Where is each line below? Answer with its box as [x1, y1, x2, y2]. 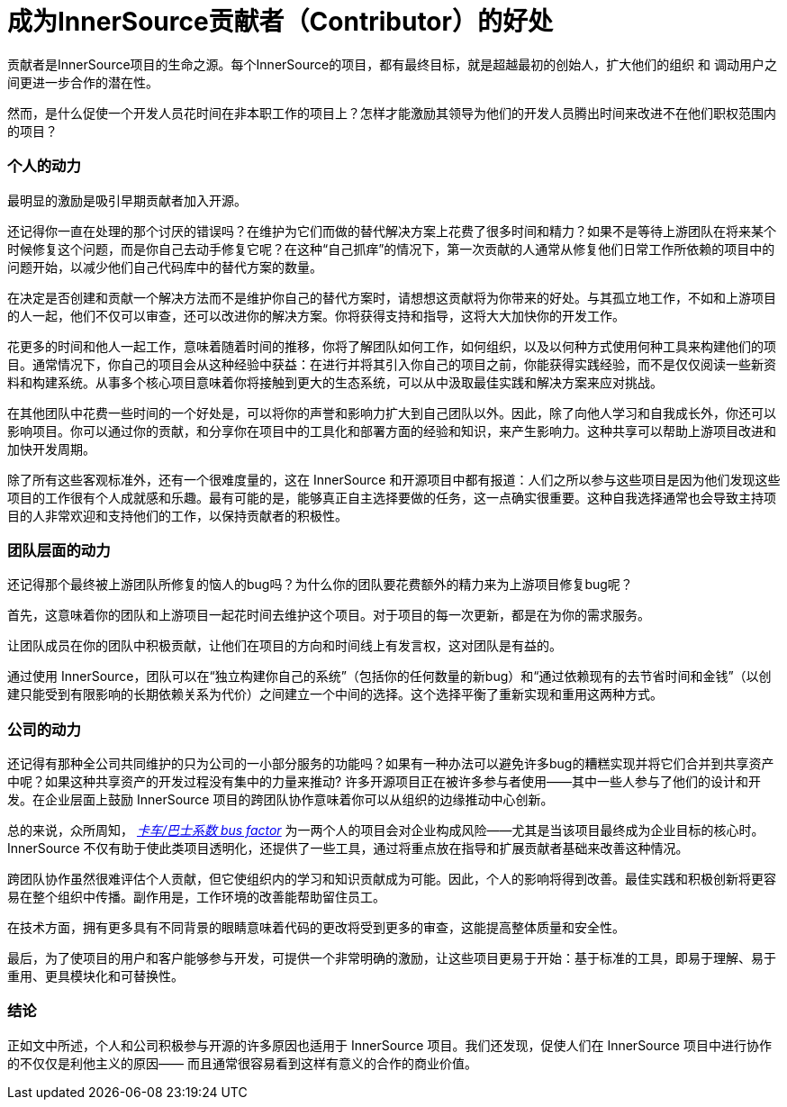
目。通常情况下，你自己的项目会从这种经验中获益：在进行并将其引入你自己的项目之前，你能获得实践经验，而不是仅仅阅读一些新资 [7, 356, 776, 372]
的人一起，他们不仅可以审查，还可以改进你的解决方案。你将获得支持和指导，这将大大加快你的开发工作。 [7, 307, 625, 323]
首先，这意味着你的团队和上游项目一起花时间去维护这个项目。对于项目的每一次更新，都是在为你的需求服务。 [7, 607, 650, 623]
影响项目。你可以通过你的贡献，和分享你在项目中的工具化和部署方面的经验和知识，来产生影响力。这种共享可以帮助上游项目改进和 [7, 422, 776, 439]
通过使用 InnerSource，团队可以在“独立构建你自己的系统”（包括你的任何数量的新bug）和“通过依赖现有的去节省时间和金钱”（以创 [7, 668, 772, 685]
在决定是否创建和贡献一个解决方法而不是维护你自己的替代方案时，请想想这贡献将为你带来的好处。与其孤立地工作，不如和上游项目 [7, 289, 776, 305]
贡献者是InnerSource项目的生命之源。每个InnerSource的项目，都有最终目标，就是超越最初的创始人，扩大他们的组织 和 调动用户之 [7, 56, 778, 72]
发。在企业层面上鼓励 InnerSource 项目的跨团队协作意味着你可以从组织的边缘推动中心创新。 [7, 792, 554, 807]
